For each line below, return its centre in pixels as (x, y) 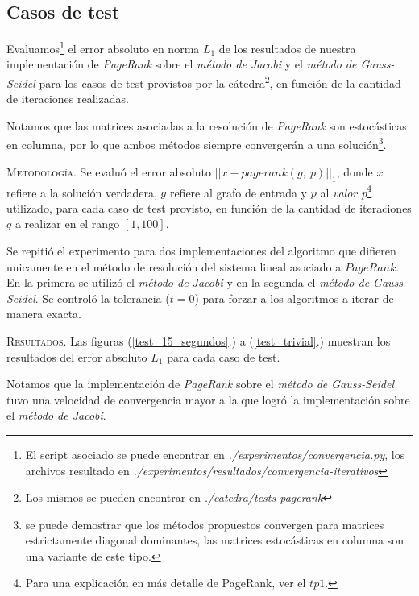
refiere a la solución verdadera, (82, 192)
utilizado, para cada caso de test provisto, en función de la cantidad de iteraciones (209, 207)
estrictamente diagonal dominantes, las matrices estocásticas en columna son (215, 540)
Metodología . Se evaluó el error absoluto (109, 171)
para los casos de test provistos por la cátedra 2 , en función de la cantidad (220, 82)
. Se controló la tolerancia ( (102, 298)
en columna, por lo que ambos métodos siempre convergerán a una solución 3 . (197, 143)
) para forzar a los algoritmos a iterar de (294, 298)
